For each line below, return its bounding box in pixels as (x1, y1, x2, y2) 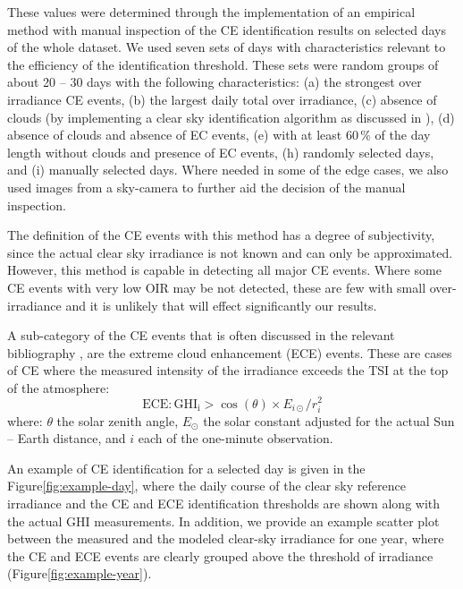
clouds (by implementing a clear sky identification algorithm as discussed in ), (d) (7, 107, 455, 126)
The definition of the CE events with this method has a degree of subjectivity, (7, 226, 435, 244)
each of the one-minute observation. (138, 429, 333, 448)
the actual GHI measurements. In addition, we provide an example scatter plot (7, 511, 440, 530)
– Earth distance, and (7, 429, 126, 448)
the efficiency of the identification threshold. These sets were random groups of (7, 55, 439, 73)
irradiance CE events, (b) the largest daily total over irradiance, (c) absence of (7, 90, 437, 108)
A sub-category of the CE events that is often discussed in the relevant (7, 326, 395, 345)
